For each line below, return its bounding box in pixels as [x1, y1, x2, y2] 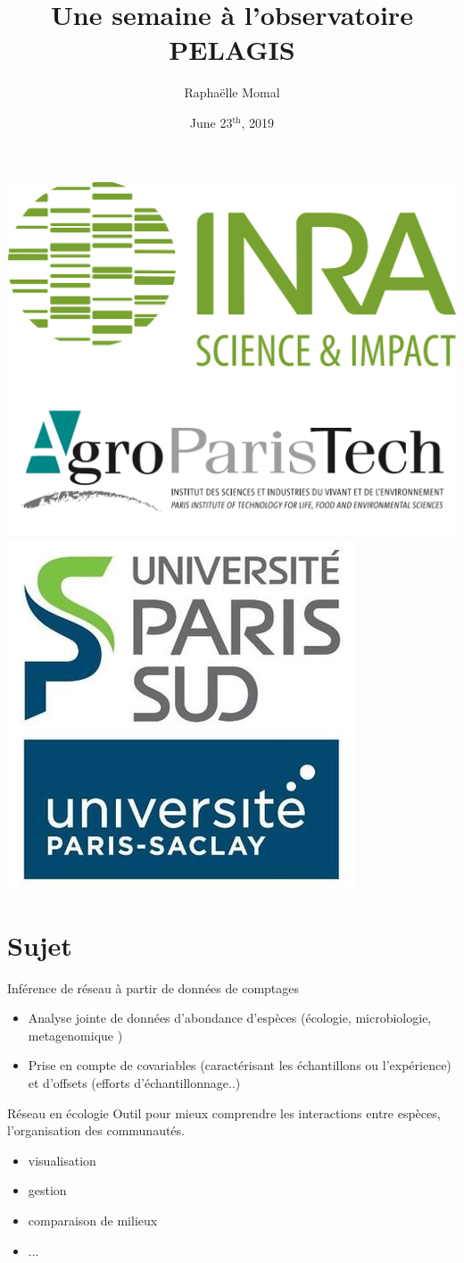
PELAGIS [169, 31, 295, 68]
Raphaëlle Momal [184, 83, 280, 102]
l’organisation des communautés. [7, 1121, 185, 1140]
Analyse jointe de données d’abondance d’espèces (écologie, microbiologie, [28, 1008, 432, 1027]
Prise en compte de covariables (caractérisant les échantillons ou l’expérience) [28, 1056, 452, 1075]
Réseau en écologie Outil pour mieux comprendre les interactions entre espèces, [7, 1103, 441, 1122]
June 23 [189, 113, 233, 131]
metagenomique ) [28, 1025, 123, 1044]
